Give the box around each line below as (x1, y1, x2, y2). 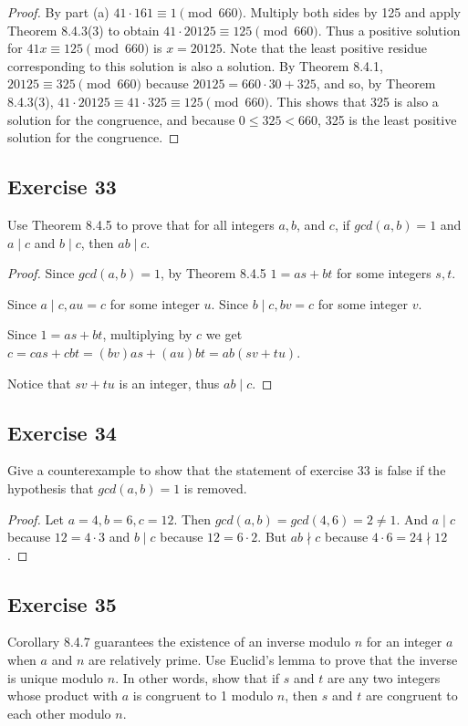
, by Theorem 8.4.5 (160, 264, 266, 283)
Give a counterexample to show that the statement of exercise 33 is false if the (7, 461, 446, 480)
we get (205, 325, 243, 344)
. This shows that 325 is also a (268, 91, 439, 110)
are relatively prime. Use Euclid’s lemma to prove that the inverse (88, 650, 458, 669)
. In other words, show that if (115, 668, 280, 687)
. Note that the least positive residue (222, 38, 428, 57)
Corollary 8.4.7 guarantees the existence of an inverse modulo (7, 632, 351, 651)
